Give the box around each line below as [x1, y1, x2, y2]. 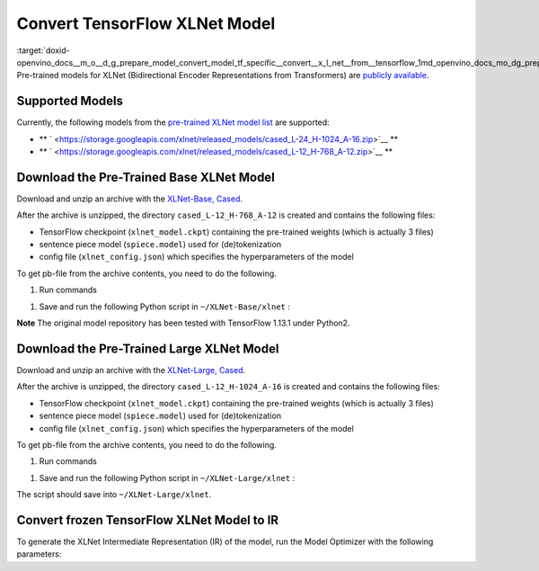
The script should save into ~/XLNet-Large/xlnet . [16, 489, 212, 500]
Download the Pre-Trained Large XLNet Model [16, 341, 279, 356]
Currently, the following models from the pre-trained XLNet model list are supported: [16, 117, 330, 128]
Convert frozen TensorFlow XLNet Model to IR [16, 513, 278, 528]
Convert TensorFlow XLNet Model [16, 13, 276, 33]
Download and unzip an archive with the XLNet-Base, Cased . [16, 193, 243, 204]
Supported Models [16, 94, 123, 109]
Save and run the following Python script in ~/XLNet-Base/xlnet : [39, 301, 291, 312]
